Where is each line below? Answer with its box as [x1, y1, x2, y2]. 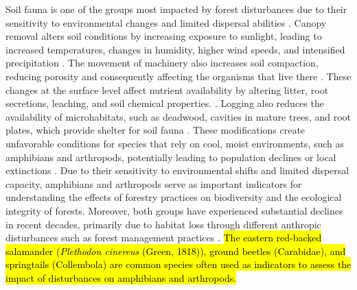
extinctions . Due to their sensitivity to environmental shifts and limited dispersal [5, 163, 349, 178]
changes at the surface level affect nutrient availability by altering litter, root [5, 82, 329, 97]
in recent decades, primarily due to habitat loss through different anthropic [5, 217, 321, 231]
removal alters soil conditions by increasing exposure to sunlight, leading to [5, 29, 322, 43]
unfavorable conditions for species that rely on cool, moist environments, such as [5, 136, 345, 150]
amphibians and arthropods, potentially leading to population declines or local [5, 149, 336, 164]
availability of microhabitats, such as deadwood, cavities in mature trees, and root [5, 109, 351, 123]
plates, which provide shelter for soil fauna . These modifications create [5, 123, 306, 137]
